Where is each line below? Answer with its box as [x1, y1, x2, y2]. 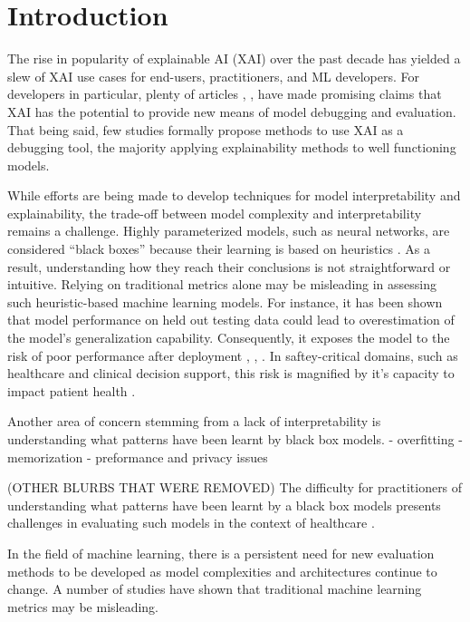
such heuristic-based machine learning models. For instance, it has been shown [7, 292, 443, 311]
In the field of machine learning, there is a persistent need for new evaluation [7, 543, 435, 562]
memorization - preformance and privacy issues [7, 447, 268, 466]
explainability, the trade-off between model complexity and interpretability [7, 203, 422, 222]
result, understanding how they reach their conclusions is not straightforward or [7, 257, 451, 276]
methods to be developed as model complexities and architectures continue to [7, 561, 437, 580]
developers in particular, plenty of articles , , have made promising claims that [7, 84, 442, 103]
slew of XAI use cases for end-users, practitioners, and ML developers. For [7, 66, 420, 85]
